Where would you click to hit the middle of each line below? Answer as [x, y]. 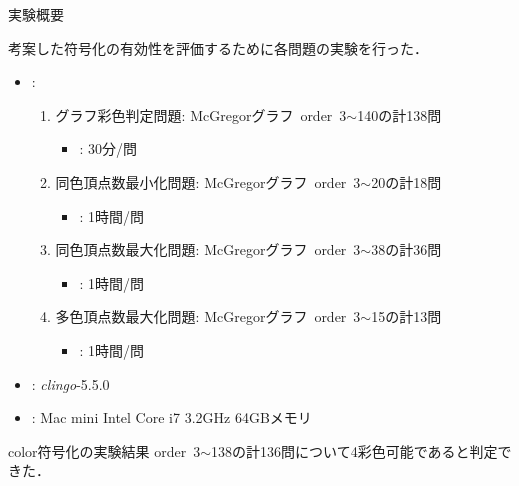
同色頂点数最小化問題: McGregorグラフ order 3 [208, 181]
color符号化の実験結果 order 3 [104, 450]
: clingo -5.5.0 [70, 383]
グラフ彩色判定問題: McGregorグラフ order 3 [201, 114]
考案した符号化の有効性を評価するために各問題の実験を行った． [218, 47]
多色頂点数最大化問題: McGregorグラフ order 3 [208, 316]
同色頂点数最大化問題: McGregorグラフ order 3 [208, 249]
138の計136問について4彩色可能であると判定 [354, 450]
